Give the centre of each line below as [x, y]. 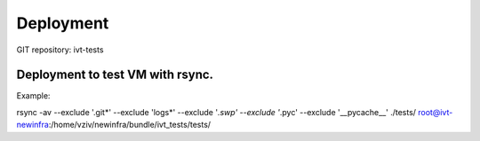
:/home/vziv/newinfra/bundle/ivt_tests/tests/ [130, 125]
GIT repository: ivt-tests [60, 50]
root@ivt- [436, 112]
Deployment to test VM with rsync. [115, 75]
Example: [33, 96]
